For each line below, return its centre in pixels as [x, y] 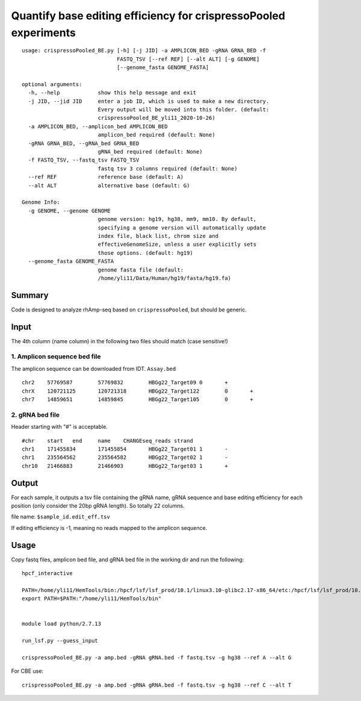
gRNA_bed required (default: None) [150, 152]
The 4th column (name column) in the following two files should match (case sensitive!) [120, 341]
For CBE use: [27, 671]
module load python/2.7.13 [62, 624]
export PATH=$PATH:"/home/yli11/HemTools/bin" [92, 599]
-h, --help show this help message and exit [112, 93]
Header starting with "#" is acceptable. [60, 427]
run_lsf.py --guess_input [60, 641]
